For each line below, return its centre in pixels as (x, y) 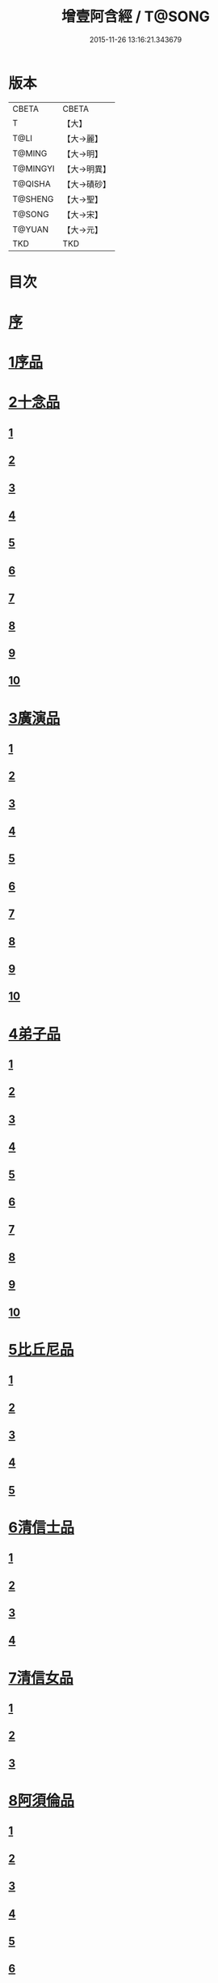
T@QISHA (31, 183)
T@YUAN (31, 229)
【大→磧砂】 (87, 184)
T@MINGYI (34, 169)
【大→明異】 (87, 169)
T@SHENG (33, 199)
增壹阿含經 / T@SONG (136, 17)
